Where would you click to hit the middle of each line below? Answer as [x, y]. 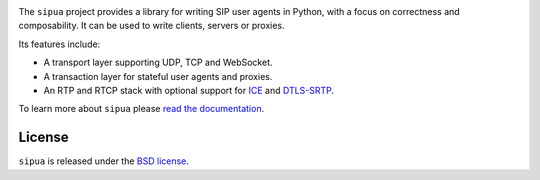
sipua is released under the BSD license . [104, 161]
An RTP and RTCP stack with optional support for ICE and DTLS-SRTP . [189, 90]
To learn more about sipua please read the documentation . [141, 109]
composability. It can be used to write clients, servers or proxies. [151, 26]
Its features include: [59, 44]
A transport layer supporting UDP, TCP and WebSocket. [158, 62]
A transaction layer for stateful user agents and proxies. [158, 76]
